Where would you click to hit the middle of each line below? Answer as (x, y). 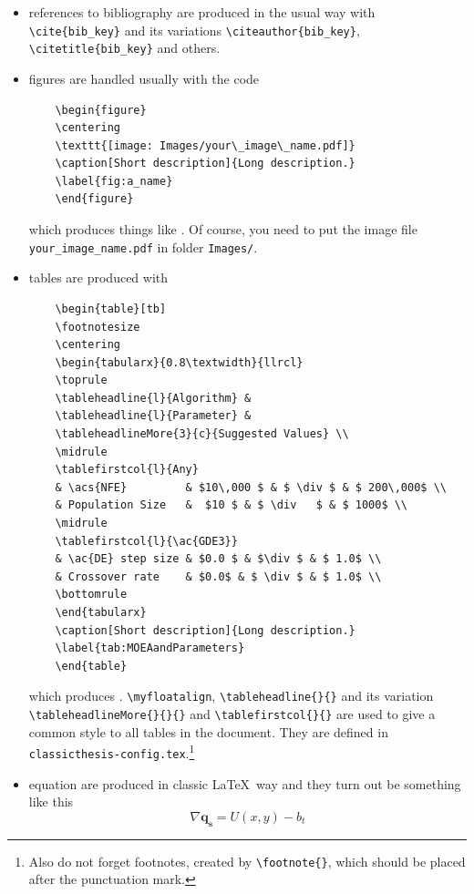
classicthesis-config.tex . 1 (112, 751)
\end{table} (91, 666)
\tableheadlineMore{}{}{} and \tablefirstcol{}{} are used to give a (232, 714)
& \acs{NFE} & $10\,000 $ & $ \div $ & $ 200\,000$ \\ (251, 487)
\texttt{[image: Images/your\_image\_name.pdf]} (205, 145)
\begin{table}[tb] (111, 308)
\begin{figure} (101, 110)
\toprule (81, 380)
